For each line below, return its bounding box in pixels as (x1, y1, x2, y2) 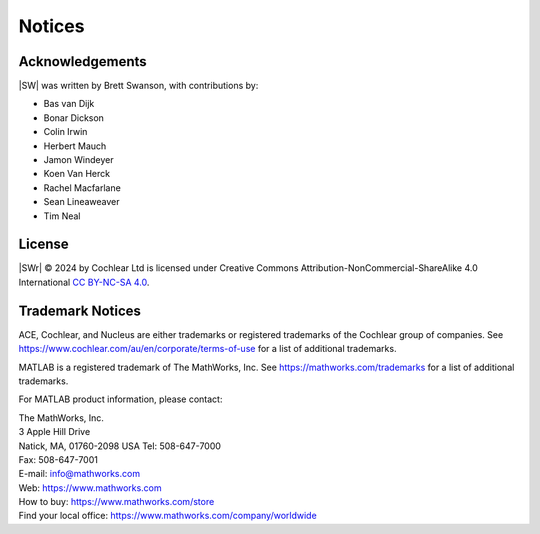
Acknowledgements (18, 53, 147, 70)
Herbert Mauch (43, 140, 107, 152)
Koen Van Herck (43, 168, 110, 180)
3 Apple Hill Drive (18, 426, 91, 438)
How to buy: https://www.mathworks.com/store (18, 496, 215, 508)
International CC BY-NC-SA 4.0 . (18, 276, 150, 288)
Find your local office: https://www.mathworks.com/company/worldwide (18, 510, 317, 522)
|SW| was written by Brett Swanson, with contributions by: (18, 80, 259, 92)
